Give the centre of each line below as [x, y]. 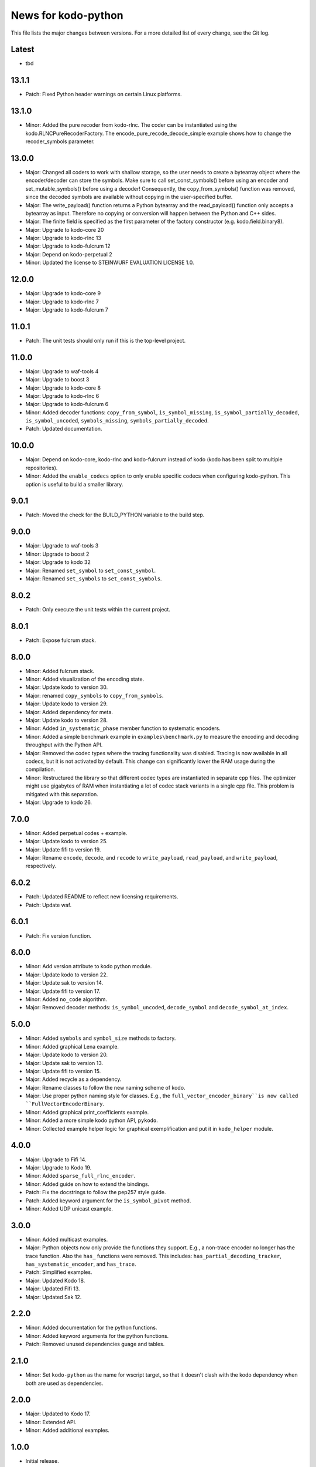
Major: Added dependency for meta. [69, 712]
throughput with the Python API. [64, 745]
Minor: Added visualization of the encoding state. [85, 679]
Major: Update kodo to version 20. [67, 1055]
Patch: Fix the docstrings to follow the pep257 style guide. [96, 1192]
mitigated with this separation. [62, 794]
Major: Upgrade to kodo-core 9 [63, 293]
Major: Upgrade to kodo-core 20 [65, 229]
